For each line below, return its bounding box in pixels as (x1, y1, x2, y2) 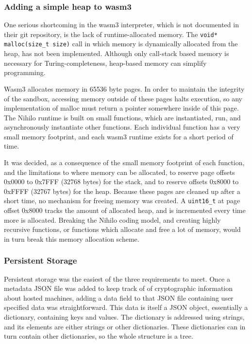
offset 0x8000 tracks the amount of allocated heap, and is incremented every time (4, 205, 246, 215)
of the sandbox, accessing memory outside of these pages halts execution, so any (4, 93, 242, 103)
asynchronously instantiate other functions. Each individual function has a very (4, 122, 240, 132)
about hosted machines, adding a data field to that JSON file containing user (4, 292, 234, 303)
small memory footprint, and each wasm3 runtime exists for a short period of (4, 131, 234, 141)
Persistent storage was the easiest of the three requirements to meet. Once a (4, 273, 230, 284)
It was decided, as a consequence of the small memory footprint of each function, (4, 157, 245, 168)
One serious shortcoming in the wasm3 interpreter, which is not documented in (4, 19, 239, 30)
